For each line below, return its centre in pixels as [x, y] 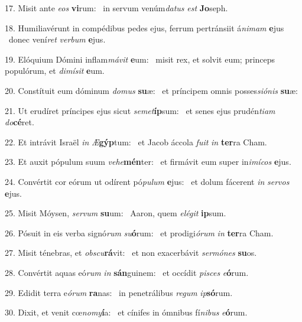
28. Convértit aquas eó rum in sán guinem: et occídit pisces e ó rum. [127, 272]
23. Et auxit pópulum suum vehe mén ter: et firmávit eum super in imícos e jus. [148, 162]
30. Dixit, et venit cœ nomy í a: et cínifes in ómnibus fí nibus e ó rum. [126, 312]
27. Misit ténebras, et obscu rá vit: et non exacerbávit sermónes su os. [131, 253]
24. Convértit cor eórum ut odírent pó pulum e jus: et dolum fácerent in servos [147, 181]
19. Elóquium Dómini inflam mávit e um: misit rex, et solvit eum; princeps [140, 59]
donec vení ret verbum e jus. [57, 39]
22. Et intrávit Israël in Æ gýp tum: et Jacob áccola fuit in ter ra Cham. [136, 142]
